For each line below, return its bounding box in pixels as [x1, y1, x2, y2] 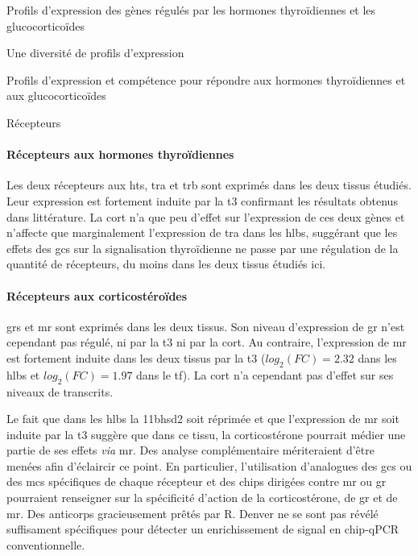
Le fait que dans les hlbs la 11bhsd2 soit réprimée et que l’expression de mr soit [6, 410, 399, 427]
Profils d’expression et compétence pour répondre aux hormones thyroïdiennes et [6, 71, 406, 88]
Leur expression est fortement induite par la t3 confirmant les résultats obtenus [6, 192, 398, 209]
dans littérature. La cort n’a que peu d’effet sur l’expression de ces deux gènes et [6, 208, 405, 225]
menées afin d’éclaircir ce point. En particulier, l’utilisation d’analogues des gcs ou [6, 457, 412, 474]
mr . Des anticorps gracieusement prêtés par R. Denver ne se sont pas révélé [6, 504, 379, 521]
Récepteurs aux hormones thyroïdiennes [6, 146, 234, 163]
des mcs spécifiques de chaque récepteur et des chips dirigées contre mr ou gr [6, 473, 387, 490]
